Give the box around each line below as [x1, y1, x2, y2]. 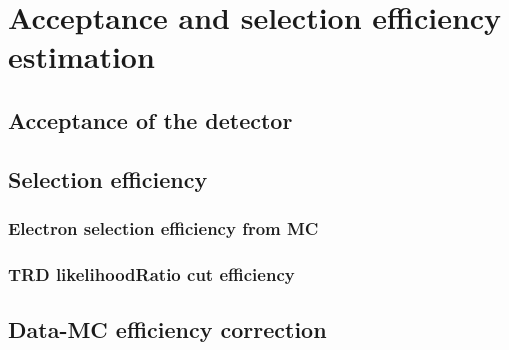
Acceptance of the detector [8, 104, 293, 135]
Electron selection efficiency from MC [8, 216, 319, 241]
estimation [8, 36, 155, 77]
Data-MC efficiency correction [8, 314, 327, 345]
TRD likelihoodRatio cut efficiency [8, 261, 295, 286]
